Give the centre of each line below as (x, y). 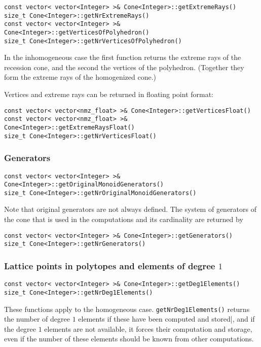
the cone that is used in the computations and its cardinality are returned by (124, 219)
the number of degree (37, 319)
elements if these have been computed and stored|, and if (166, 319)
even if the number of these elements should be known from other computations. (129, 339)
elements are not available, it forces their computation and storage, (148, 328)
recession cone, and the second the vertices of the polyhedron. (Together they (124, 67)
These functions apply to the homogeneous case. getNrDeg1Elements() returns (127, 309)
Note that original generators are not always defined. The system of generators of (130, 209)
